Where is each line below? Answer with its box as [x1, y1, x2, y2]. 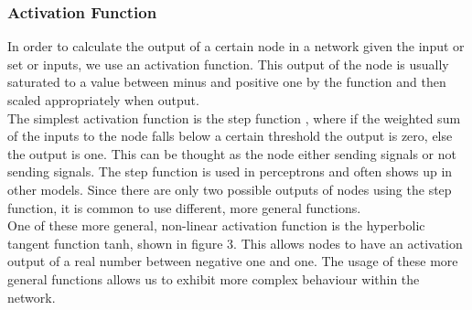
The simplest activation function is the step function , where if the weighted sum [7, 108, 461, 127]
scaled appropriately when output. [7, 91, 199, 109]
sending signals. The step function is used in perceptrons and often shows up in [7, 162, 453, 181]
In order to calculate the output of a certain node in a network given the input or [7, 37, 465, 56]
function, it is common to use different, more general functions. [7, 198, 361, 217]
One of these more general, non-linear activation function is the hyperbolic [7, 216, 425, 235]
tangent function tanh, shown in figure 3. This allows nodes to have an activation [7, 233, 463, 252]
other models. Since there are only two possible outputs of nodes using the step [7, 179, 452, 198]
